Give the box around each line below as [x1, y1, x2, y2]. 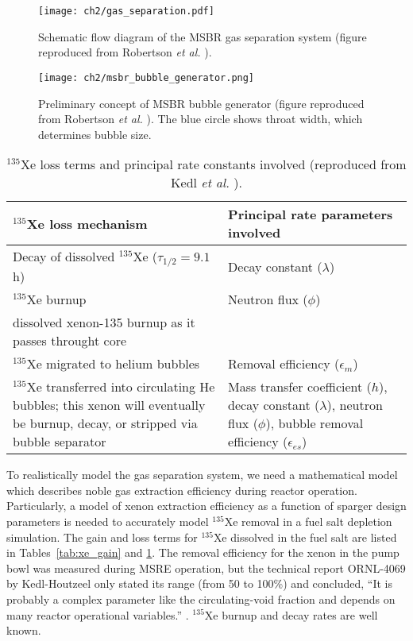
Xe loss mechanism [26, 214, 148, 233]
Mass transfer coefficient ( [228, 377, 372, 396]
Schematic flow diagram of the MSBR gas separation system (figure [38, 28, 367, 44]
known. [6, 622, 41, 639]
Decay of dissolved [13, 247, 115, 266]
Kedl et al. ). [171, 173, 242, 192]
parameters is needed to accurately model [6, 513, 209, 529]
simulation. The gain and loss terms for [6, 528, 198, 545]
